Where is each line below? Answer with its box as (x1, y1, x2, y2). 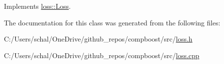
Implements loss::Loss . (4, 1, 71, 11)
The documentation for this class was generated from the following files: (4, 17, 221, 27)
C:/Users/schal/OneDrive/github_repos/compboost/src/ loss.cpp (4, 50, 199, 60)
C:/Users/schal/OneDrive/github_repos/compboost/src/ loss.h (4, 34, 193, 44)
